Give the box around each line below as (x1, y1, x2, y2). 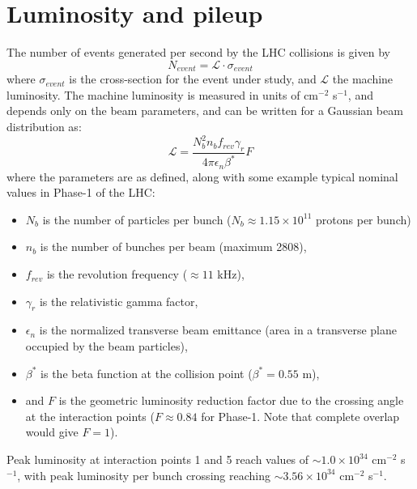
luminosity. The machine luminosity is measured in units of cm (6, 86, 319, 103)
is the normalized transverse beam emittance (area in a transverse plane (39, 321, 397, 338)
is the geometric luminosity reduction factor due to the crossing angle (58, 392, 404, 409)
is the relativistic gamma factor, (39, 292, 198, 309)
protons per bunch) (316, 210, 411, 227)
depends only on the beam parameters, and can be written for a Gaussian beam (6, 102, 403, 119)
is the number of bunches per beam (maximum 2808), (40, 238, 307, 255)
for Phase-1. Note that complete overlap (201, 407, 400, 424)
